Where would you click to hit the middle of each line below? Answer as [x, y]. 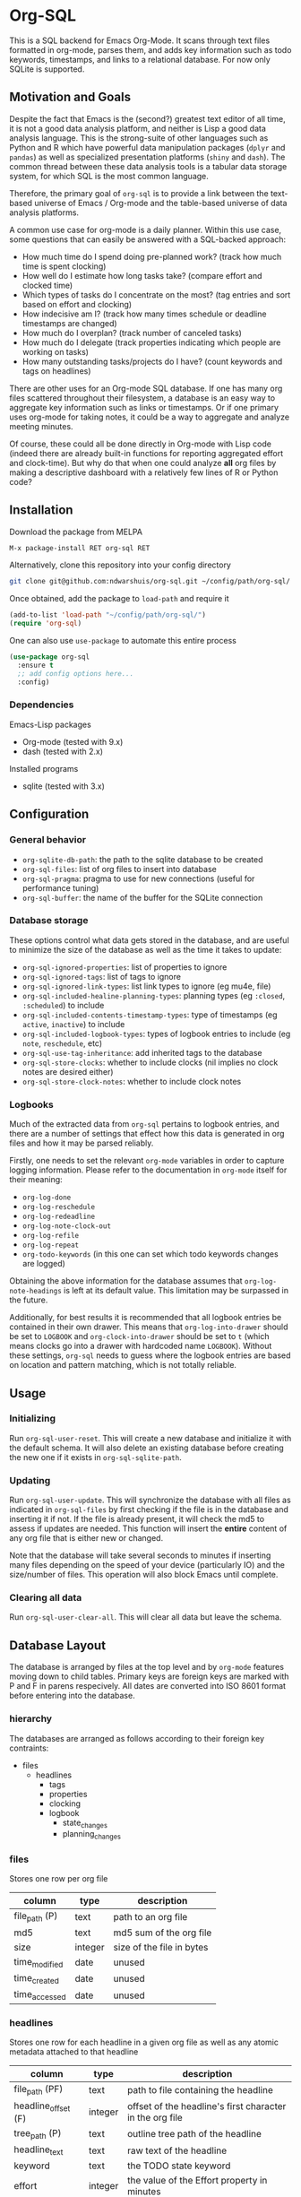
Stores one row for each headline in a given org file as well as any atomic [144, 2042]
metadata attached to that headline [74, 2052]
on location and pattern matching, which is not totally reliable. [123, 1365]
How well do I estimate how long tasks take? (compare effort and [142, 275]
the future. [29, 1300]
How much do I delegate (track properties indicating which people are [151, 342]
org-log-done [47, 1198]
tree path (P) [38, 2134]
